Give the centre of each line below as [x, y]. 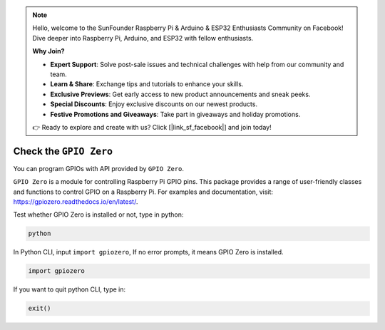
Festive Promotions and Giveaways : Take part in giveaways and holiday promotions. [175, 114]
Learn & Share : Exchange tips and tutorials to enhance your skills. [147, 84]
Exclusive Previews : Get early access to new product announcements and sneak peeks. [180, 94]
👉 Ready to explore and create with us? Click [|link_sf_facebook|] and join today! [152, 127]
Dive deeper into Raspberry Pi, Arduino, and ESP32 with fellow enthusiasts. [143, 38]
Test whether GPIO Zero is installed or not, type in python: [98, 215]
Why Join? [48, 51]
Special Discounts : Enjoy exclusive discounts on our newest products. [154, 104]
